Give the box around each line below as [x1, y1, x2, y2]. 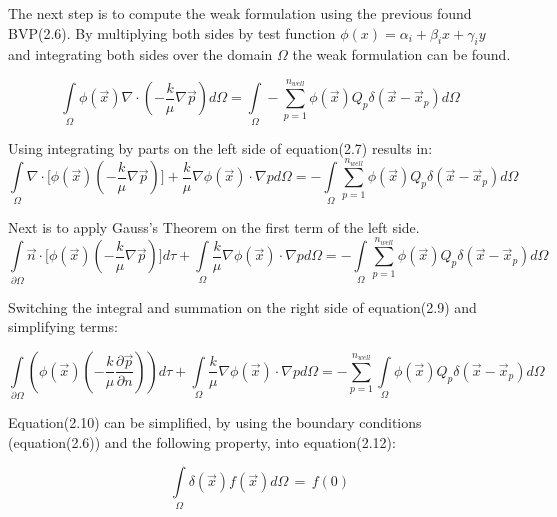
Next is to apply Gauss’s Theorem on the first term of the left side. [8, 216, 420, 237]
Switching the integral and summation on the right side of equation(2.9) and [8, 296, 477, 317]
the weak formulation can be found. [292, 44, 511, 65]
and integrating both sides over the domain [8, 44, 273, 65]
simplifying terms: [8, 316, 118, 337]
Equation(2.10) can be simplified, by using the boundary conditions [8, 412, 422, 433]
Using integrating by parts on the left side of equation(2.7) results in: [8, 137, 433, 158]
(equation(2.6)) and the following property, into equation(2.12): [8, 431, 396, 452]
